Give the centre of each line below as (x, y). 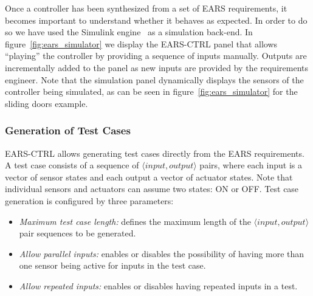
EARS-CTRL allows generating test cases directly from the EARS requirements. (155, 153)
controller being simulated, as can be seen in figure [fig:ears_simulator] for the (151, 91)
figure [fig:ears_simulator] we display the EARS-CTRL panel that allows (141, 43)
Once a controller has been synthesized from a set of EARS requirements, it (146, 8)
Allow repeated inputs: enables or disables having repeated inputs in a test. (158, 285)
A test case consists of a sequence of (72, 165)
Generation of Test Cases (68, 130)
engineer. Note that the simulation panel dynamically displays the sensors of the (154, 79)
